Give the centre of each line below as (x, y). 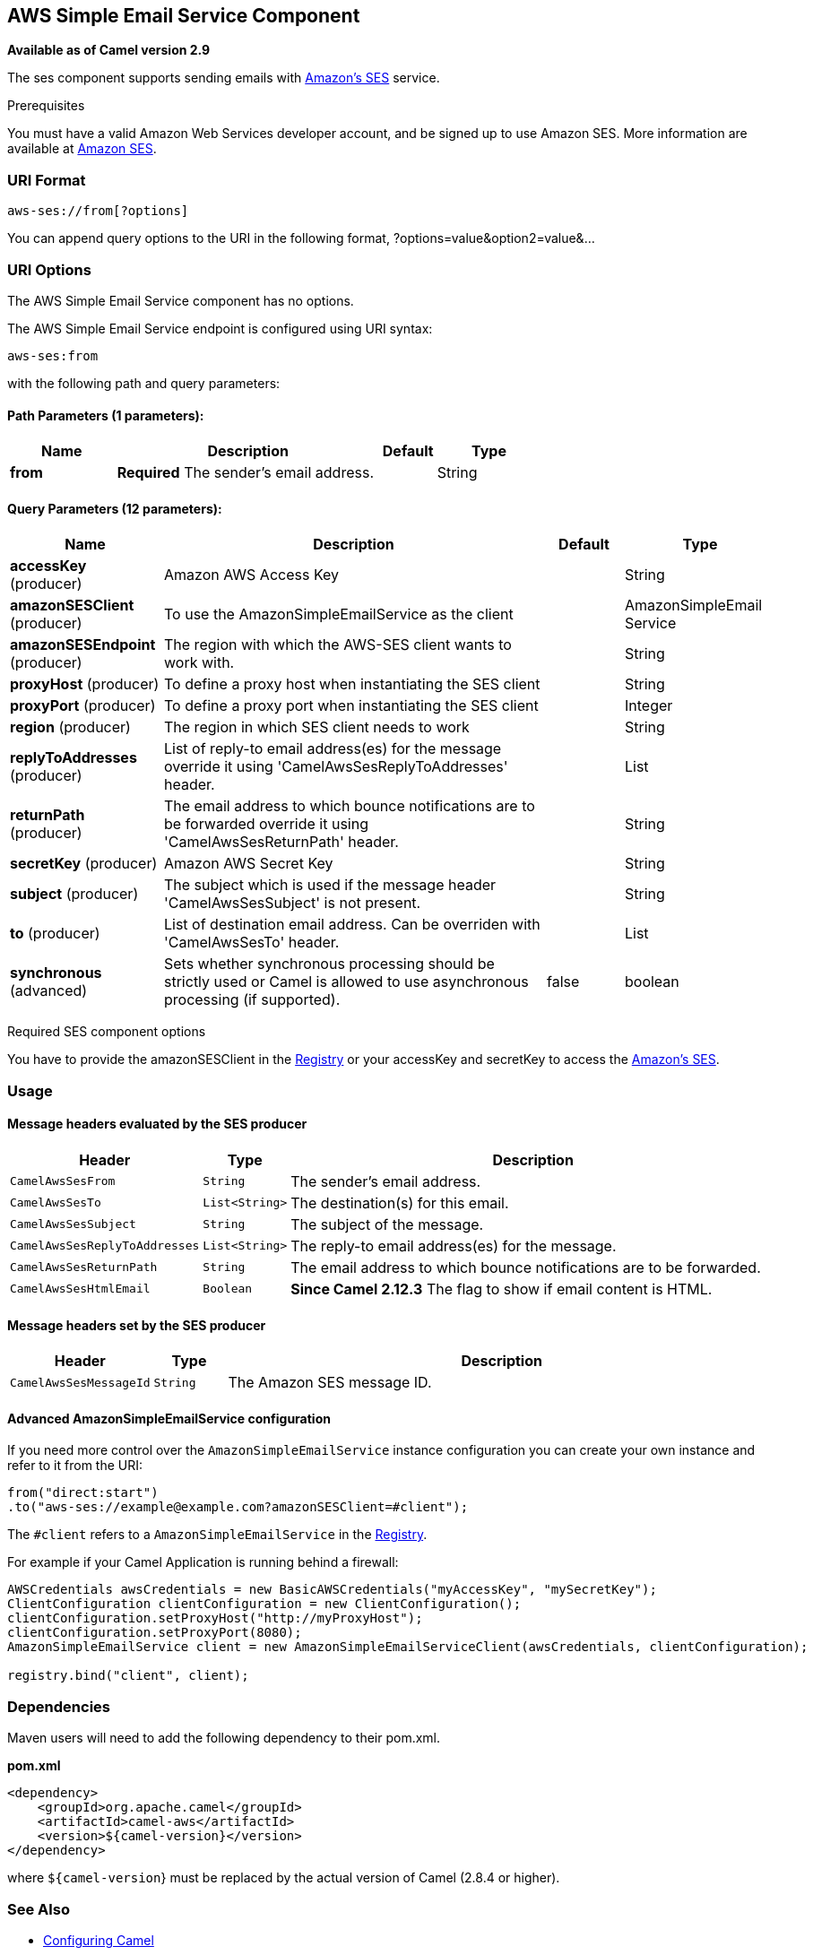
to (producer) (55, 934)
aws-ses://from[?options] (98, 211)
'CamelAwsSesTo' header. (252, 943)
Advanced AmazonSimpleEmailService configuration (169, 1418)
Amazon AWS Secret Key (249, 864)
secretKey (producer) (84, 864)
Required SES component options (107, 1032)
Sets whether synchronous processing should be (329, 964)
